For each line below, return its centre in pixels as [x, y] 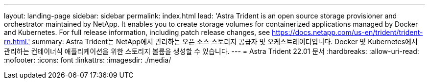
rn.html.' [17, 41]
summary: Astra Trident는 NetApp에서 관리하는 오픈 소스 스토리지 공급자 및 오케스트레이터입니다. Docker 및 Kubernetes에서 [225, 41]
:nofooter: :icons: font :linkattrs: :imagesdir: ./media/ [88, 60]
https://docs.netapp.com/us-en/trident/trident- [347, 32]
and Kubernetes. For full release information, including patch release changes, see [137, 32]
